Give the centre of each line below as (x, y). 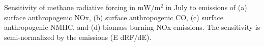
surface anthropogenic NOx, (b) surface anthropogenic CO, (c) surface (114, 17)
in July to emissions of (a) (206, 7)
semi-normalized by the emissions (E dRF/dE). (78, 37)
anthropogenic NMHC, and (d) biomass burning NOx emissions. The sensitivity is (132, 27)
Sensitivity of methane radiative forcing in (70, 7)
